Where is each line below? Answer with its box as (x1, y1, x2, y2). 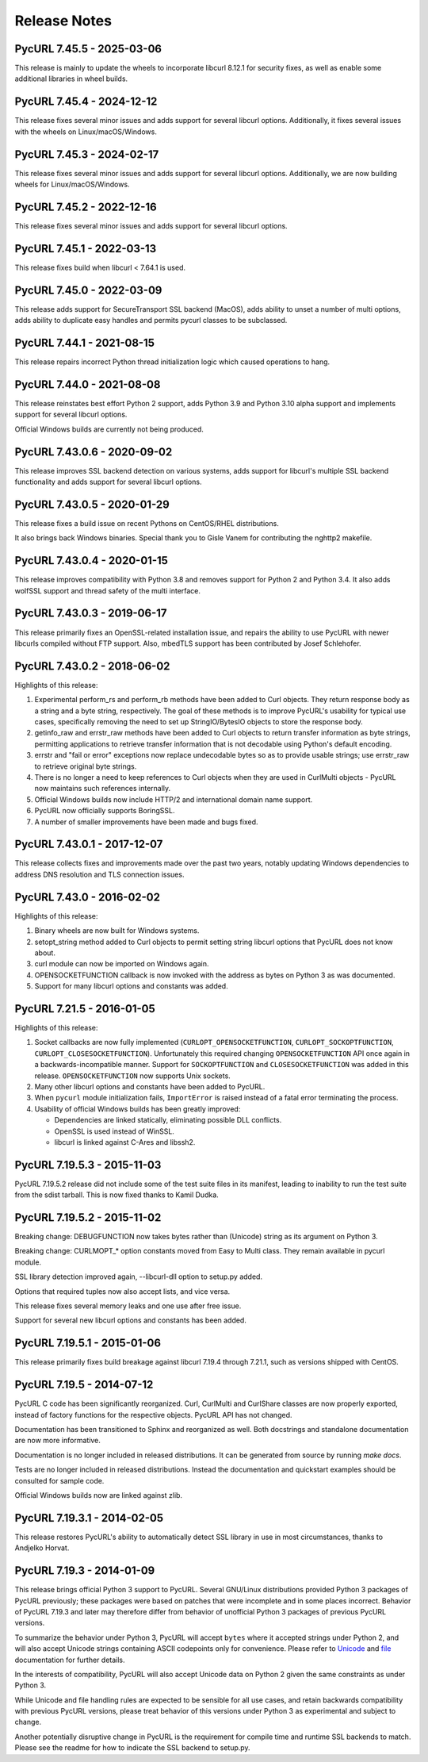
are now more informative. (14, 1436, 101, 1445)
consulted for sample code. (14, 1476, 105, 1485)
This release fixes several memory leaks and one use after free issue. (14, 1301, 242, 1311)
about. (34, 948, 55, 958)
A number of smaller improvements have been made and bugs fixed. (34, 817, 258, 827)
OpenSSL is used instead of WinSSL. (54, 1127, 174, 1136)
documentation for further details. (14, 1655, 126, 1664)
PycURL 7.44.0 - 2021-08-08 (14, 378, 161, 391)
